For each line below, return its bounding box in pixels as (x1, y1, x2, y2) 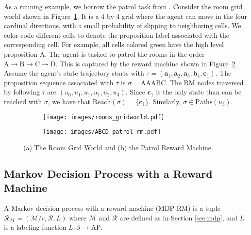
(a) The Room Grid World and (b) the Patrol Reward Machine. (23, 142, 213, 152)
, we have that (48, 96, 90, 106)
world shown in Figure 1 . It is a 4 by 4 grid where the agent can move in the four (4, 11, 248, 21)
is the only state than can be (156, 87, 242, 97)
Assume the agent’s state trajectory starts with (4, 68, 144, 78)
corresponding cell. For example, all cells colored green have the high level (4, 39, 224, 49)
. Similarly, (149, 96, 181, 106)
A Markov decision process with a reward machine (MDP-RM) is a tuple (4, 203, 220, 213)
